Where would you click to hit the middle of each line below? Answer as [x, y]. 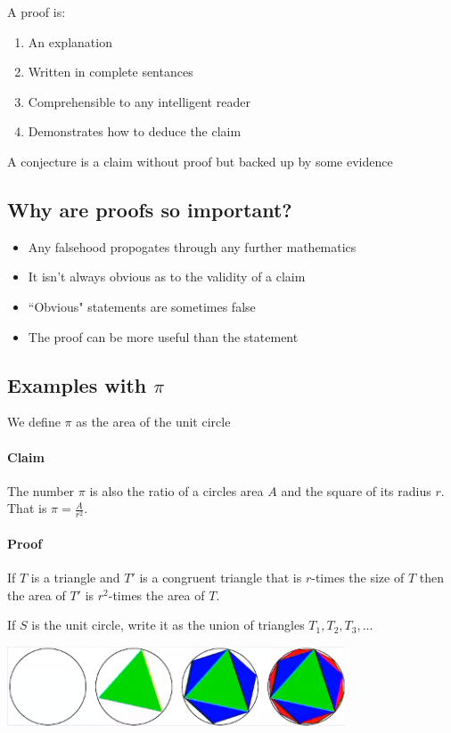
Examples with [77, 384]
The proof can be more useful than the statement [163, 336]
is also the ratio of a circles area [176, 490]
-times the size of [358, 578]
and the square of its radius [356, 490]
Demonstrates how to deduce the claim [135, 131]
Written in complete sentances [111, 72]
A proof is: [37, 12]
